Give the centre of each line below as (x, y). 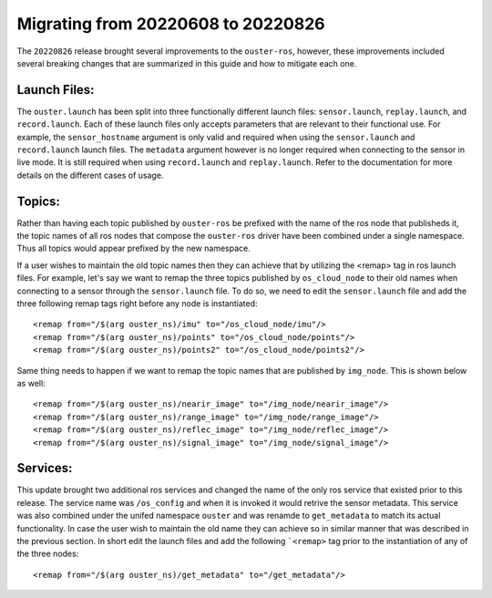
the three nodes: (48, 554)
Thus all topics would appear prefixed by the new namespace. (133, 248)
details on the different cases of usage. (90, 175)
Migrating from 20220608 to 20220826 (171, 24)
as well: (31, 383)
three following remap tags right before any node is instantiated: (138, 304)
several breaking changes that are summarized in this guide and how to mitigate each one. (187, 63)
